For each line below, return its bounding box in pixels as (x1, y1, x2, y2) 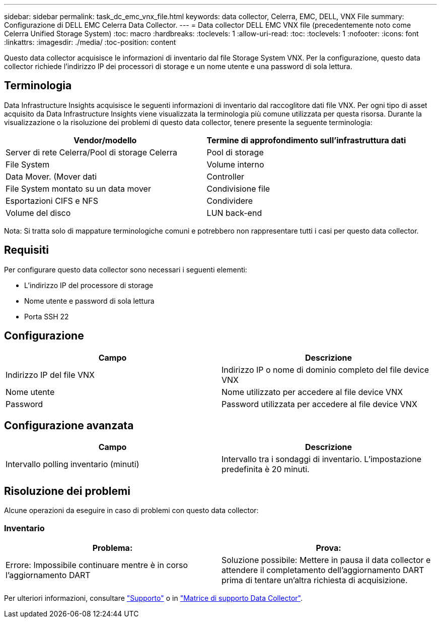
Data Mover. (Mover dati (6, 171, 97, 182)
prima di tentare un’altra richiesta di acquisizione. (222, 575, 408, 585)
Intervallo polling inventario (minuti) (6, 459, 139, 470)
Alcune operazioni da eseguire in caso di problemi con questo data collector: (4, 506, 259, 515)
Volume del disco (6, 207, 71, 218)
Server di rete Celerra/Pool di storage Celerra (6, 147, 177, 157)
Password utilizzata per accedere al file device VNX (222, 399, 417, 409)
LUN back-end (206, 207, 262, 218)
